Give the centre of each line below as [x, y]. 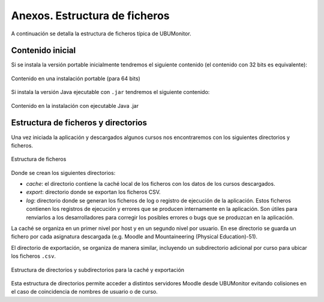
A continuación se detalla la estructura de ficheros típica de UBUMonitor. [101, 34]
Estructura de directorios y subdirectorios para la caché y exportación [98, 270]
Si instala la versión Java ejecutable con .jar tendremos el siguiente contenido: [110, 92]
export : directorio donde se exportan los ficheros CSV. [94, 192]
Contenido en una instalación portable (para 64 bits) [76, 78]
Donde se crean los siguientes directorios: [63, 173]
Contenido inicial [43, 51]
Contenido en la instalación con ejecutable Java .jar [75, 105]
